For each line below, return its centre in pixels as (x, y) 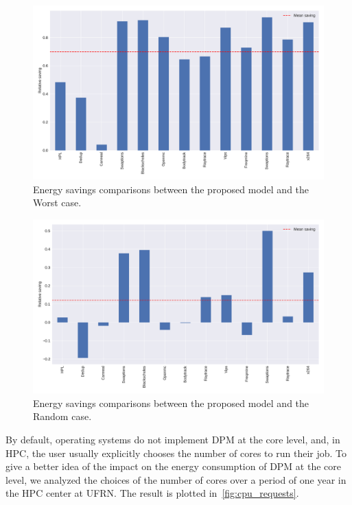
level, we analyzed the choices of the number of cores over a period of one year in (176, 479)
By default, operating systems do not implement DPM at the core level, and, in (173, 440)
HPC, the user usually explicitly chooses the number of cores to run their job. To (176, 453)
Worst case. (57, 202)
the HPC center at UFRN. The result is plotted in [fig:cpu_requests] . (152, 493)
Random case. (62, 416)
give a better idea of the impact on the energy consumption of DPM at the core (174, 466)
